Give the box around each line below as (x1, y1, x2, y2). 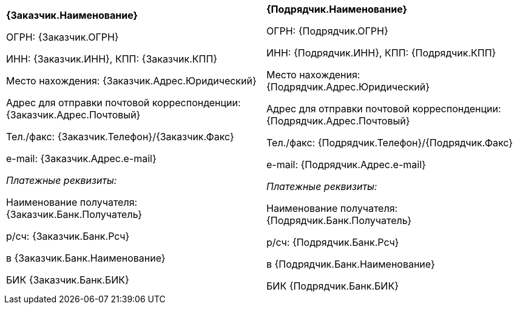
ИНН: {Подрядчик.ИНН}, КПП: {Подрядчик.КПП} (266, 47, 496, 59)
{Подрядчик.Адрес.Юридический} (266, 81, 430, 93)
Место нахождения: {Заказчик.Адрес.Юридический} (6, 75, 257, 87)
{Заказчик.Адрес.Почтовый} (6, 109, 141, 121)
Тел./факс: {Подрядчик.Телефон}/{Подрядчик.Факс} (266, 137, 513, 149)
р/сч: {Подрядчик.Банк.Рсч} (266, 236, 399, 248)
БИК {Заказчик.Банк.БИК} (6, 274, 129, 286)
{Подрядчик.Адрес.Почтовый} (266, 115, 410, 127)
